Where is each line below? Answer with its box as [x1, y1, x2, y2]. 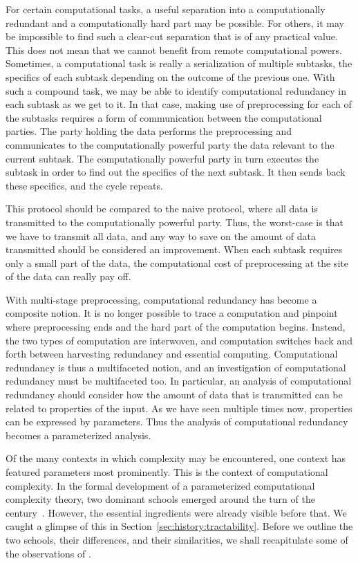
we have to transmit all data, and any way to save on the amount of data [6, 228, 316, 243]
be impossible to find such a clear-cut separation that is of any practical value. [6, 29, 338, 44]
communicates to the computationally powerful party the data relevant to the [6, 137, 335, 151]
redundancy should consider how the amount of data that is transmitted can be [6, 387, 343, 402]
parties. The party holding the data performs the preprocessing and [6, 124, 292, 138]
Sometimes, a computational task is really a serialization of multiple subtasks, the [6, 56, 352, 71]
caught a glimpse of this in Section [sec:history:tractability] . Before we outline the [6, 519, 353, 533]
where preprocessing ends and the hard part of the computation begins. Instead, [6, 320, 346, 334]
